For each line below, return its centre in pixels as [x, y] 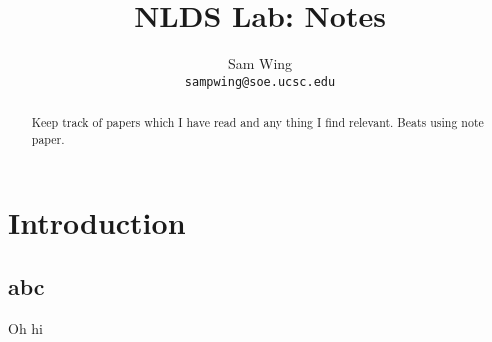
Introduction [97, 222]
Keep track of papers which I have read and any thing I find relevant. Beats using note [257, 122]
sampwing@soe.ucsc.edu [260, 81]
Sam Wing [260, 63]
